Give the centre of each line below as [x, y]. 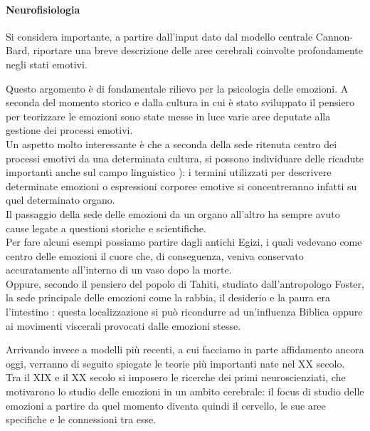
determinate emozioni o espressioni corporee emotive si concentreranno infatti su [181, 186]
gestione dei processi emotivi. [69, 130]
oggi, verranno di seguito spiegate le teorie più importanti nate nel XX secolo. [175, 363]
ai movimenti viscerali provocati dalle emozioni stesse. [123, 325]
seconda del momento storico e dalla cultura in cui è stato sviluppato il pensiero [180, 102]
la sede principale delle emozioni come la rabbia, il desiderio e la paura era [168, 297]
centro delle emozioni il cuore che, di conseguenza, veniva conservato [155, 255]
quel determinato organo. [60, 200]
